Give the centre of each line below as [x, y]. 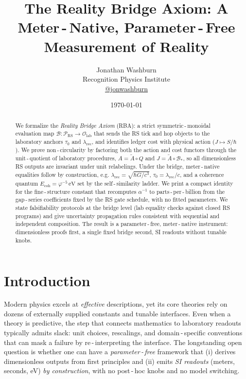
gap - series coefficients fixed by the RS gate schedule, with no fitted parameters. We [122, 199]
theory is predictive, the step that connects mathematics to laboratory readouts [123, 323]
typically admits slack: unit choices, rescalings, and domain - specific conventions [123, 332]
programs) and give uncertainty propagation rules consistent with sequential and [117, 215]
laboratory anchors [39, 141]
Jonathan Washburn [126, 69]
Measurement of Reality [126, 46]
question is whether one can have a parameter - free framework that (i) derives [120, 352]
